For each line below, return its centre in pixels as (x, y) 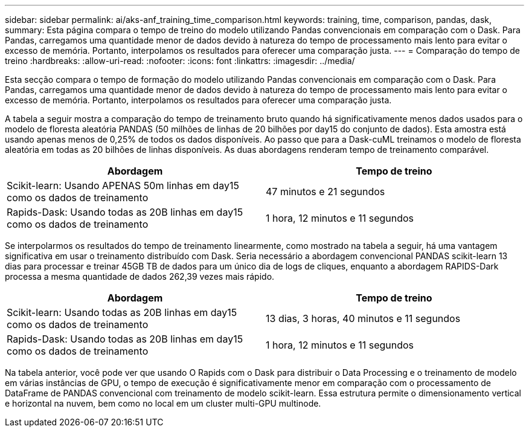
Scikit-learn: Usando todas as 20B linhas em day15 (122, 312)
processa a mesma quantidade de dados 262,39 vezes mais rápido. (140, 276)
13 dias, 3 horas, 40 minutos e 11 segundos (363, 318)
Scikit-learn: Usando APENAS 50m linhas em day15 (123, 185)
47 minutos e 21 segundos (325, 192)
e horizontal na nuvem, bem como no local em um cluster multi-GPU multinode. (163, 403)
